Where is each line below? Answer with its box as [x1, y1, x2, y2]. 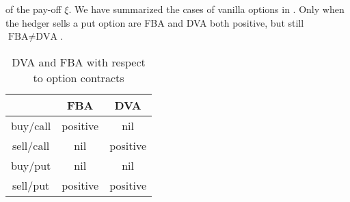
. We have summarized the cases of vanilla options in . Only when [68, 2, 345, 16]
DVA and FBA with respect [12, 53, 146, 70]
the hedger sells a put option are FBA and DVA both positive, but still [5, 15, 304, 29]
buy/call [11, 117, 51, 134]
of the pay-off [5, 2, 62, 16]
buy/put [11, 157, 51, 173]
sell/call [12, 137, 50, 153]
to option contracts [33, 69, 124, 86]
